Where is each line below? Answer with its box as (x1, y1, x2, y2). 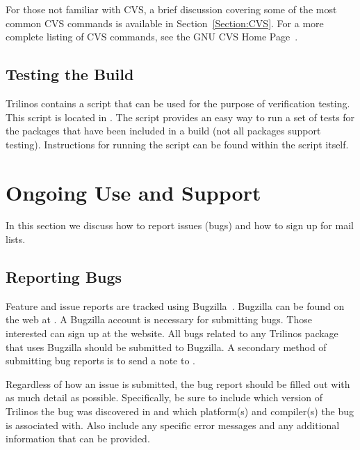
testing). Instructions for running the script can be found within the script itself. (6, 137, 349, 151)
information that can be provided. (6, 431, 150, 446)
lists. (6, 232, 26, 247)
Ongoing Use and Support (6, 178, 261, 206)
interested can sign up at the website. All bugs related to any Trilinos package (6, 326, 338, 341)
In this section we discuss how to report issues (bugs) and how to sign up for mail (6, 218, 354, 233)
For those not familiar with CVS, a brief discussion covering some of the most (6, 2, 337, 16)
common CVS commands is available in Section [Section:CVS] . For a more (6, 15, 324, 30)
